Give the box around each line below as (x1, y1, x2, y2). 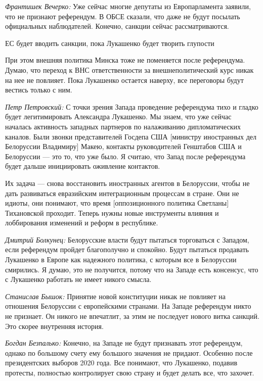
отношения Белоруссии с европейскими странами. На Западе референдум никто (5, 301, 251, 311)
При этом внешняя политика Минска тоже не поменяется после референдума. (5, 55, 245, 65)
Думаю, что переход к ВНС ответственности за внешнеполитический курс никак (5, 64, 254, 75)
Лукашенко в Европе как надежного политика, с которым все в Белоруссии (5, 254, 237, 265)
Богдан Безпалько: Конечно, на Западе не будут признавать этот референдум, (5, 338, 243, 348)
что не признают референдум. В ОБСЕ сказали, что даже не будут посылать (5, 11, 240, 21)
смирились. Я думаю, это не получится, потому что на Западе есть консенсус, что (5, 264, 258, 274)
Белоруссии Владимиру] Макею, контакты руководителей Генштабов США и (5, 141, 242, 152)
